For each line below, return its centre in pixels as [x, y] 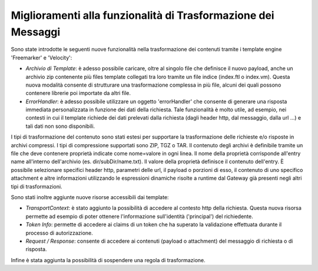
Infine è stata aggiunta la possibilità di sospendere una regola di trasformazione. [108, 260]
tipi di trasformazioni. [37, 186]
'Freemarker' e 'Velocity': [42, 57]
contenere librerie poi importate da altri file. [78, 93]
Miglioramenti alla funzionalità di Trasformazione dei [143, 15]
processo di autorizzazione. [59, 233]
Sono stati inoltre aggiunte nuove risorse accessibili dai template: [90, 197]
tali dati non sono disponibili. [60, 126]
